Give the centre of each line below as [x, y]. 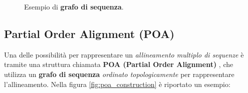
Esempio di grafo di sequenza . [74, 6]
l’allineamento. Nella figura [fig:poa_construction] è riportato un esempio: [117, 84]
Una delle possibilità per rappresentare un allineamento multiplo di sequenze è [124, 54]
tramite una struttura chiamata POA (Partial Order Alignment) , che [119, 64]
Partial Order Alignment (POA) [89, 33]
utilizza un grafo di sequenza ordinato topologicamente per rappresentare [119, 74]
